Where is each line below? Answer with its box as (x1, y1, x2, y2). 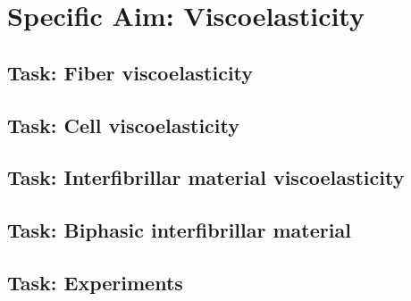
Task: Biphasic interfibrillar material (7, 216, 351, 244)
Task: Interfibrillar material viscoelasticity (7, 163, 405, 191)
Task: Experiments (7, 268, 183, 296)
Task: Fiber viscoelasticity (7, 58, 254, 86)
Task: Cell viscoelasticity (7, 111, 239, 138)
